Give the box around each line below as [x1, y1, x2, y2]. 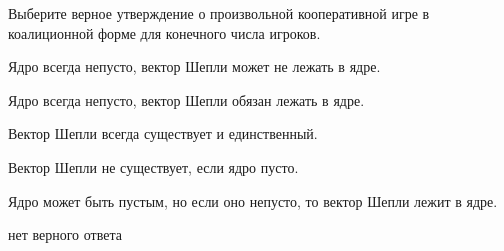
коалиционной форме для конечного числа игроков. [8, 22, 321, 43]
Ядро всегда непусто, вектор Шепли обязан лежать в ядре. [8, 89, 365, 110]
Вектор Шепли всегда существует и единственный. [8, 123, 318, 144]
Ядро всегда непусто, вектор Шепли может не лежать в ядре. [8, 56, 381, 77]
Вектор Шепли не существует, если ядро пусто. [8, 156, 299, 177]
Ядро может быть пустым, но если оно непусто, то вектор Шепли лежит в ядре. [8, 190, 498, 211]
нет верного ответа [8, 224, 122, 245]
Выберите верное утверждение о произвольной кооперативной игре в [8, 3, 430, 23]
